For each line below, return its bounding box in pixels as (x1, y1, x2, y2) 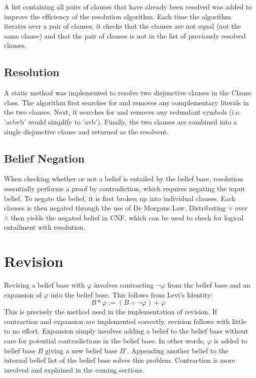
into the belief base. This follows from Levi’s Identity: (50, 289, 213, 299)
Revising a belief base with (4, 280, 85, 290)
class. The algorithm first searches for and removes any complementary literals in (4, 97, 249, 107)
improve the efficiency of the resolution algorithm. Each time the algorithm (4, 11, 231, 21)
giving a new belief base (45, 345, 117, 355)
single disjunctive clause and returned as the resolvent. (4, 126, 169, 136)
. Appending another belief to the (127, 345, 228, 355)
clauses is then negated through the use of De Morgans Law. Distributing (4, 203, 226, 213)
